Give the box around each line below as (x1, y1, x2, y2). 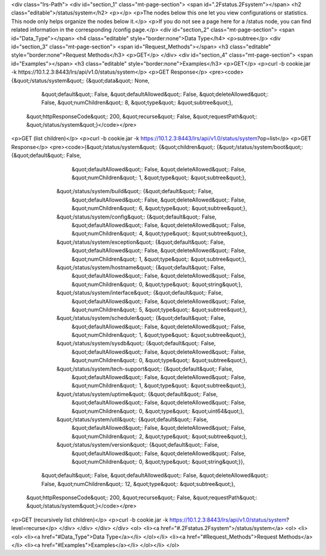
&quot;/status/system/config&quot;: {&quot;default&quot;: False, (56, 213, 217, 220)
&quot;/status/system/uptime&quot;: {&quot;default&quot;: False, (56, 390, 218, 398)
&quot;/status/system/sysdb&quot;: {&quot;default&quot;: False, (56, 340, 216, 347)
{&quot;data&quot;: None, (85, 77, 150, 84)
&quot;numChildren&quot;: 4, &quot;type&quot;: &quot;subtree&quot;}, (71, 230, 248, 237)
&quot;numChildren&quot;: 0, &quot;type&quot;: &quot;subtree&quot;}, (71, 357, 248, 364)
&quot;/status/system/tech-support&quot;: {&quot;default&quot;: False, (56, 365, 234, 372)
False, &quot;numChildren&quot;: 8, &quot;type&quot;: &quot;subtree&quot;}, (41, 99, 234, 106)
